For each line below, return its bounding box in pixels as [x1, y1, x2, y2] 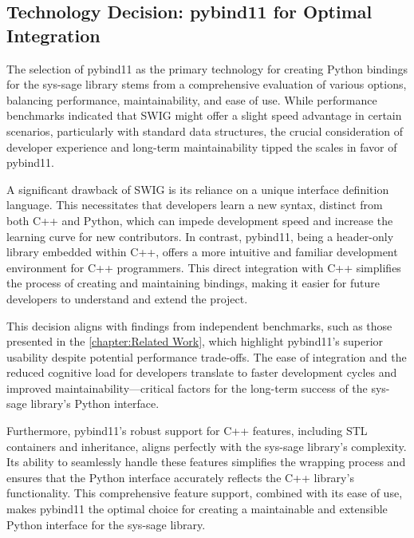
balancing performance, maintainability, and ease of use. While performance [6, 91, 377, 108]
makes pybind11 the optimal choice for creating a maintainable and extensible [6, 500, 388, 517]
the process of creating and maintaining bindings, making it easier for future [6, 275, 380, 291]
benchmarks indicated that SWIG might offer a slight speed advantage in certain [6, 107, 402, 124]
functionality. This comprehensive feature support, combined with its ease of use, [6, 485, 403, 501]
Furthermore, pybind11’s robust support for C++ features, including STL [6, 422, 368, 439]
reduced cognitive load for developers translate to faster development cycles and [6, 364, 397, 381]
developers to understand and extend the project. [6, 290, 248, 307]
